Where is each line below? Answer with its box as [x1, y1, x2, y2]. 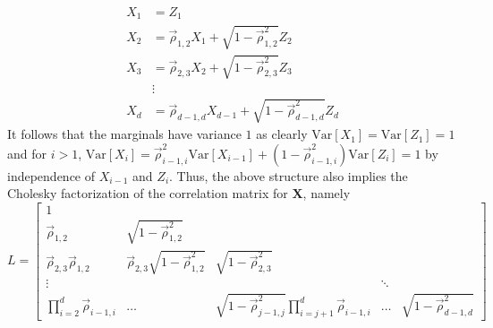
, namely [302, 184, 351, 203]
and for [7, 143, 47, 162]
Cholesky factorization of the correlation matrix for [7, 184, 288, 203]
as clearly [256, 125, 308, 143]
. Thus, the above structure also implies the [169, 166, 408, 185]
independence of [7, 166, 96, 185]
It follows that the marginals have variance [7, 125, 242, 143]
